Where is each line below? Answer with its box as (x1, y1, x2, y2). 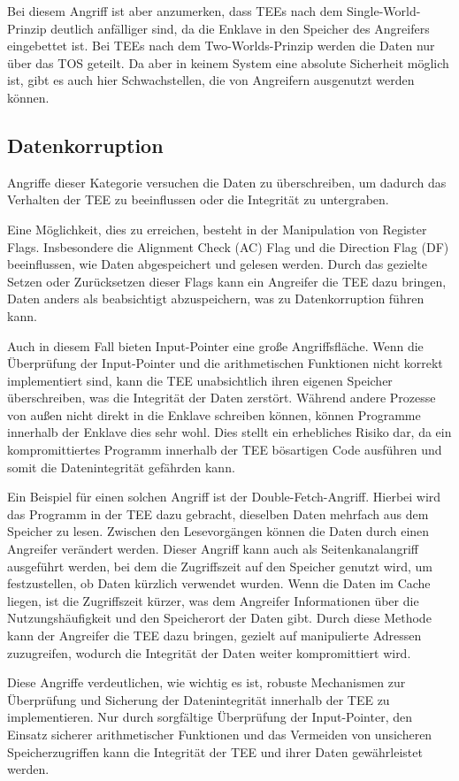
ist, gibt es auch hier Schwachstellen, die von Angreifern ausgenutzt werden (7, 71, 415, 89)
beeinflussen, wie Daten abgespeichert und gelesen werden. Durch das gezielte (7, 255, 427, 273)
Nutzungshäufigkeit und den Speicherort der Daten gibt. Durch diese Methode (7, 609, 432, 627)
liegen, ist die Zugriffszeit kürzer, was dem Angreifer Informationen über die (7, 591, 419, 609)
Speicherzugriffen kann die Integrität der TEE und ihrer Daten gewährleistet (7, 742, 423, 761)
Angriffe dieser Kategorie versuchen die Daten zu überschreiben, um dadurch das (7, 172, 447, 191)
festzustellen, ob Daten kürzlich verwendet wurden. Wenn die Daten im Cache (7, 574, 431, 593)
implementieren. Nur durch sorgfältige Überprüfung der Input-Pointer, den (7, 708, 412, 726)
